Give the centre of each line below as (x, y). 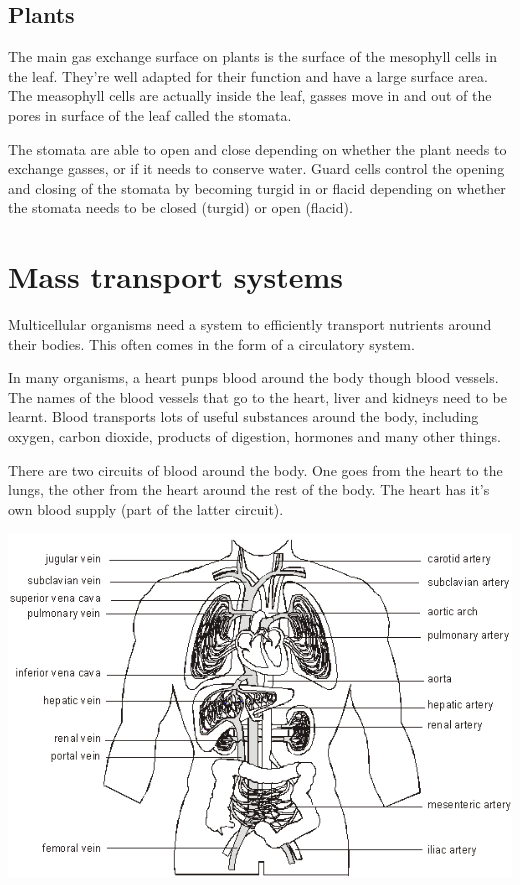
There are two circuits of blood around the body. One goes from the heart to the (255, 469)
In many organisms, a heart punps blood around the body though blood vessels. (253, 377)
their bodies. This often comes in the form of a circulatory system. (211, 343)
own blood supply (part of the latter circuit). (146, 508)
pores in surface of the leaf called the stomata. (150, 114)
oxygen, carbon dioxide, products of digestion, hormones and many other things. (254, 436)
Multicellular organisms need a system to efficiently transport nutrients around (250, 324)
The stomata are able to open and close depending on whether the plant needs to (257, 148)
